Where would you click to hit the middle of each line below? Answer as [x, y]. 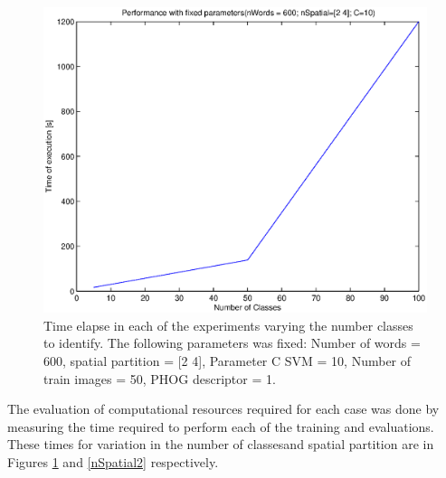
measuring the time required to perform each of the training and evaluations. [221, 426]
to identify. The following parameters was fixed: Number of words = [232, 343]
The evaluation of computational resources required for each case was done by [223, 409]
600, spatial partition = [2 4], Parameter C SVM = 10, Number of [228, 361]
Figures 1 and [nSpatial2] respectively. [113, 462]
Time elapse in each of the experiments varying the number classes [228, 325]
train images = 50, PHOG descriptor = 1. [160, 378]
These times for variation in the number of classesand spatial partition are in [221, 444]
